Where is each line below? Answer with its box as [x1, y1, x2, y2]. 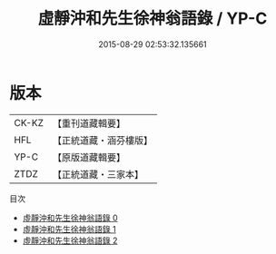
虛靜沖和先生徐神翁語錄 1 [22, 223, 116, 234]
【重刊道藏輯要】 [52, 117, 125, 130]
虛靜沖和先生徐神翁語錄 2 [22, 235, 118, 246]
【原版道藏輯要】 [52, 151, 125, 163]
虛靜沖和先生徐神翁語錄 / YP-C [37, 8, 268, 29]
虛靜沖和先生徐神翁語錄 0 [22, 212, 118, 223]
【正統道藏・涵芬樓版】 [52, 133, 153, 146]
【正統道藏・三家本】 [52, 168, 143, 181]
